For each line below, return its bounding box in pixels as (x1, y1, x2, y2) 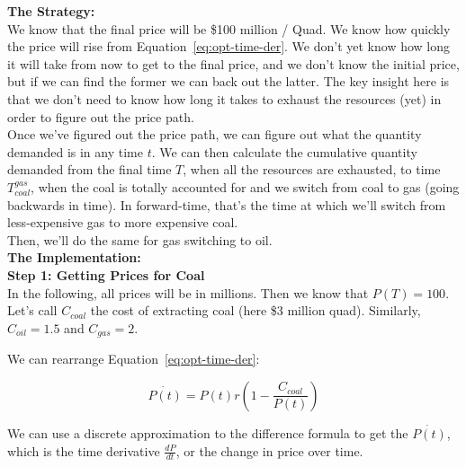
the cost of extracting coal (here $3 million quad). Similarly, (90, 301, 421, 320)
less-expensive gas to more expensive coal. (7, 213, 238, 232)
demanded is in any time (7, 142, 143, 161)
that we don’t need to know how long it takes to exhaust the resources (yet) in (7, 89, 442, 108)
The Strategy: (7, 2, 95, 20)
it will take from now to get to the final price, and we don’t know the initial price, (7, 54, 460, 73)
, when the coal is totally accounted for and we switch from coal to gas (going (31, 177, 460, 196)
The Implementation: (7, 248, 141, 267)
